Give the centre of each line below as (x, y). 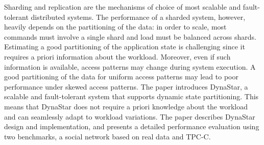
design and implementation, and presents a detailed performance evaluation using (132, 126)
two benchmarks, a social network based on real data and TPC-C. (107, 136)
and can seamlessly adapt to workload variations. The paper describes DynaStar (130, 116)
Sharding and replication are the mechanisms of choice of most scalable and (123, 7)
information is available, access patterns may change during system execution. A (130, 66)
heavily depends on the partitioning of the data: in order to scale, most (115, 27)
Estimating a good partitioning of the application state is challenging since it (125, 47)
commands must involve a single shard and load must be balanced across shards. (130, 36)
